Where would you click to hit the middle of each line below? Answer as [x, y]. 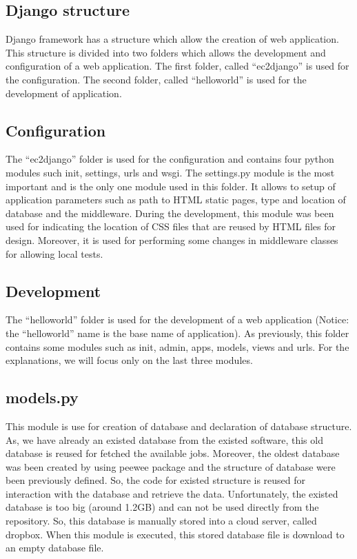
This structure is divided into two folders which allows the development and [166, 52]
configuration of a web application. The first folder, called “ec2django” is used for [177, 66]
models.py [42, 397]
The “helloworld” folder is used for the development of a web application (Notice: [177, 319]
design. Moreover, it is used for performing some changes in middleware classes [172, 240]
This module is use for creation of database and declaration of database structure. [179, 426]
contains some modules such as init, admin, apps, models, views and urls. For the [177, 346]
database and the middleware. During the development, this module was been [170, 213]
